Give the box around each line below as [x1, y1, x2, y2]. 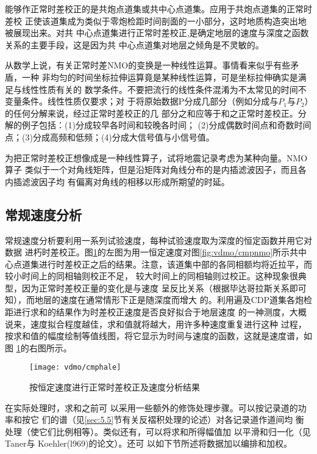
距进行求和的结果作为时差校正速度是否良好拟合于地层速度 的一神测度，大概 [5, 306, 307, 318]
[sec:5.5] [84, 413, 114, 426]
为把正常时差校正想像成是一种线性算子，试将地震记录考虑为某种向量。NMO [5, 151, 308, 164]
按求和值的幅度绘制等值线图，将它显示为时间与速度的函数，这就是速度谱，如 [5, 329, 312, 342]
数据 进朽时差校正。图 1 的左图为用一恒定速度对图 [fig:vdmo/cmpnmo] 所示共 [5, 246, 299, 258]
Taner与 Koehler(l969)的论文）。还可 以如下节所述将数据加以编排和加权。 [5, 437, 293, 450]
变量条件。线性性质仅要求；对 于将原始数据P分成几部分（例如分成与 [5, 95, 279, 108]
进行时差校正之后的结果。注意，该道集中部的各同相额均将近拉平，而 [38, 257, 312, 270]
